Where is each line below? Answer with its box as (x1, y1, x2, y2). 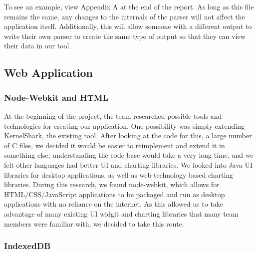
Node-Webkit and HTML (4, 91, 108, 103)
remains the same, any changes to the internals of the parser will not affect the (4, 11, 245, 21)
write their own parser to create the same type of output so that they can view (4, 30, 246, 41)
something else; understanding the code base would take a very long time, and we (4, 150, 254, 160)
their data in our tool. (4, 40, 71, 51)
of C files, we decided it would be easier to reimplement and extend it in (4, 140, 225, 150)
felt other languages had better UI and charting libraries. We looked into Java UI (4, 159, 253, 170)
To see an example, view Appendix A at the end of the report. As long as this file (4, 1, 254, 11)
